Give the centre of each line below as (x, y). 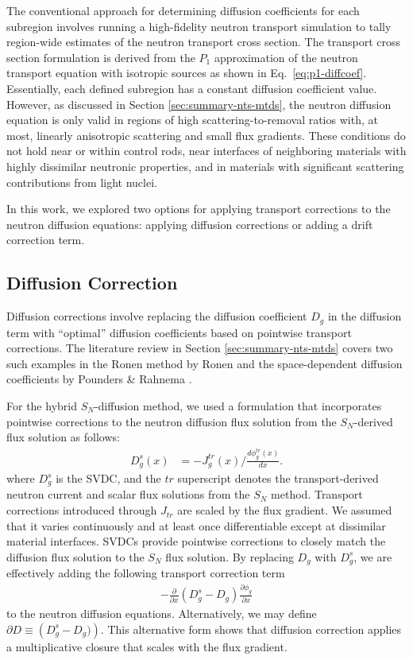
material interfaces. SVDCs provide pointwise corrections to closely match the (196, 541)
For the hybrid (42, 405)
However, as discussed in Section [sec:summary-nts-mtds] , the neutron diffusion (199, 104)
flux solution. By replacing (230, 556)
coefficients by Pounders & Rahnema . (99, 379)
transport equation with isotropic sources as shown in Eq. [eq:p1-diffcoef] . (187, 73)
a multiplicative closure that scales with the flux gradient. (147, 646)
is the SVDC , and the (108, 478)
